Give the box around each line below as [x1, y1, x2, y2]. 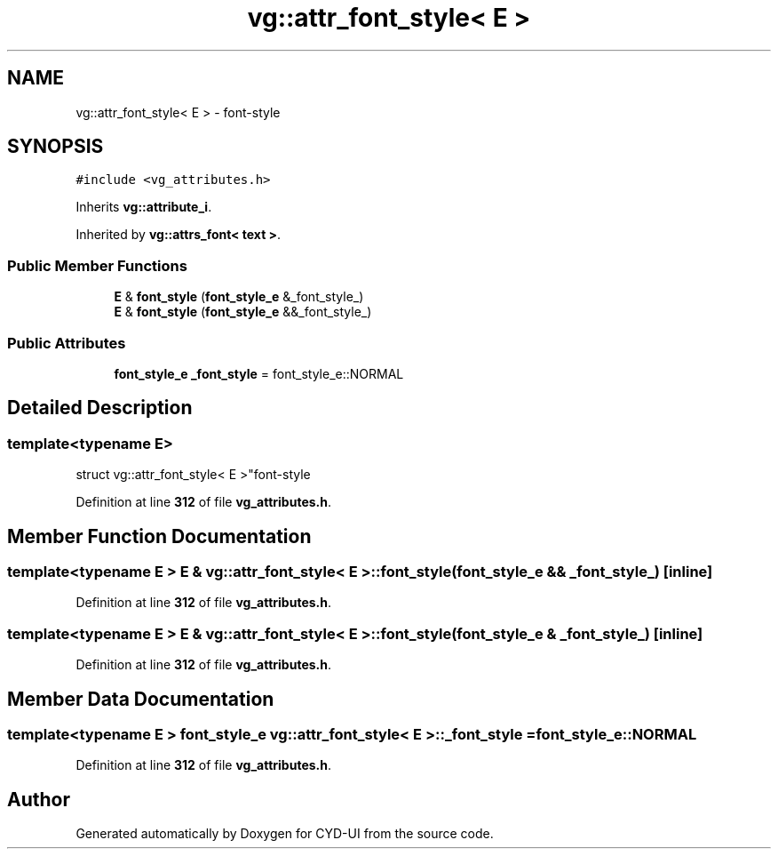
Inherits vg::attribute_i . [75, 199, 212, 215]
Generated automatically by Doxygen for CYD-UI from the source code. [75, 826, 494, 842]
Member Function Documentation [7, 524, 312, 548]
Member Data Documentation [7, 687, 274, 710]
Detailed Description [7, 396, 193, 420]
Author [7, 788, 70, 811]
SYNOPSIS [7, 135, 104, 158]
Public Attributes [7, 333, 126, 352]
